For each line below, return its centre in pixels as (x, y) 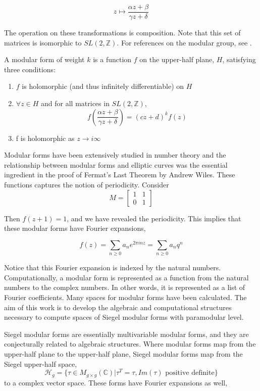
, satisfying (239, 59)
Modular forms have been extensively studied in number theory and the (115, 155)
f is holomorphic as (45, 138)
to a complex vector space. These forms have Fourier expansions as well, (116, 382)
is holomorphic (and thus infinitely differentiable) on (103, 86)
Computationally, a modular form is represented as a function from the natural (126, 277)
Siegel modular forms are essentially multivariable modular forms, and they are (126, 334)
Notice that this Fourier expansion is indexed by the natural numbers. (113, 267)
